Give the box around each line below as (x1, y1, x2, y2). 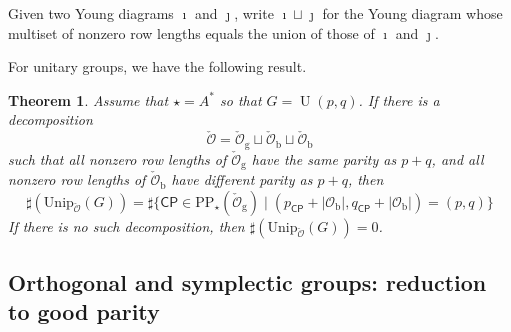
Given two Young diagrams (8, 3, 174, 23)
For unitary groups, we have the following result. (8, 56, 307, 77)
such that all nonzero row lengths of (8, 148, 227, 169)
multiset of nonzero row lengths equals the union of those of (8, 22, 375, 43)
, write (234, 3, 274, 23)
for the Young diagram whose (322, 3, 503, 23)
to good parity (8, 296, 160, 327)
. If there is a (358, 89, 440, 110)
